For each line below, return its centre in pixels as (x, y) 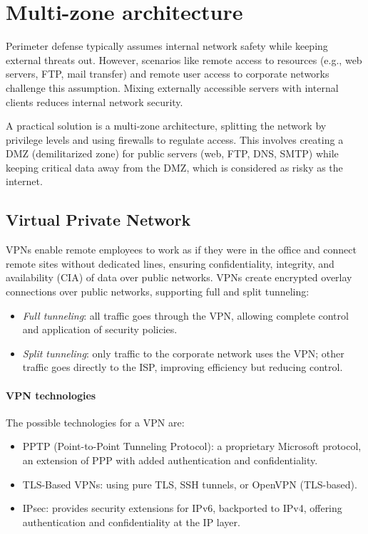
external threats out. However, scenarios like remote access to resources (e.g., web (184, 59)
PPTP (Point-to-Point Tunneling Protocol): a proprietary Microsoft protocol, (192, 446)
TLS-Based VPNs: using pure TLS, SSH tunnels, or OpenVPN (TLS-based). (190, 484)
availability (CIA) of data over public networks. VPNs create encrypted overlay (179, 277)
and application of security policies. (100, 329)
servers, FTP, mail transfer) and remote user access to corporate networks (168, 74)
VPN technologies (51, 395)
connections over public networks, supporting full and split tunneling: (158, 292)
